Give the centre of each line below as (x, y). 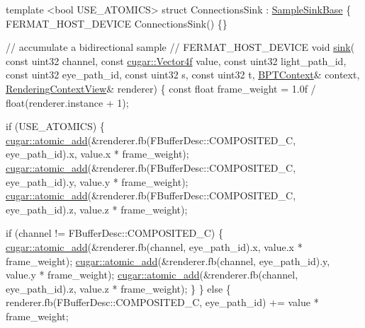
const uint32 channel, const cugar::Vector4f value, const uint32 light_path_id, (176, 60)
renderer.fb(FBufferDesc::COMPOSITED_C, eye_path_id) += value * (162, 302)
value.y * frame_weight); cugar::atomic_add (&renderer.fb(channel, (152, 275)
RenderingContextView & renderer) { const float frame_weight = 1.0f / (161, 88)
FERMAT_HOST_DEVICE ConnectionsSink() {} (117, 23)
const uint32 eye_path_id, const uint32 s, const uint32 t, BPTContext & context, (183, 75)
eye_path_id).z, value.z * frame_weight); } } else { (118, 288)
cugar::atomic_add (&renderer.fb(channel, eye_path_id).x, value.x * (154, 246)
